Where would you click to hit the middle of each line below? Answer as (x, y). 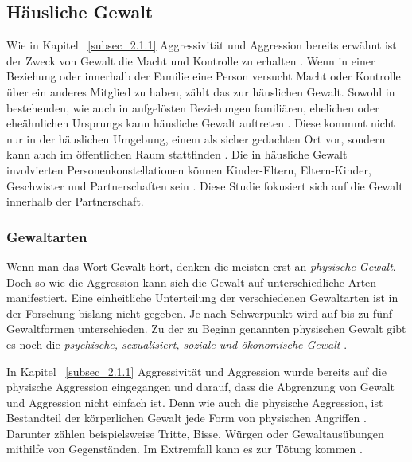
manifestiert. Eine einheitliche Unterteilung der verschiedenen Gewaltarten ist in (202, 298)
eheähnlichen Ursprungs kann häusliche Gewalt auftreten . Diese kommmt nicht (201, 123)
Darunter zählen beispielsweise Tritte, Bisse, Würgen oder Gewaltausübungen (195, 433)
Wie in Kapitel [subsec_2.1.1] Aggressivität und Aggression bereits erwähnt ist (202, 45)
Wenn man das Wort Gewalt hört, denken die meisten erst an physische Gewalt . (201, 266)
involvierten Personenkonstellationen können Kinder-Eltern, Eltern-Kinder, (189, 169)
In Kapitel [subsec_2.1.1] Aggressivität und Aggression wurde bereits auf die (196, 371)
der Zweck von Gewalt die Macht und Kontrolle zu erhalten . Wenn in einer (191, 60)
